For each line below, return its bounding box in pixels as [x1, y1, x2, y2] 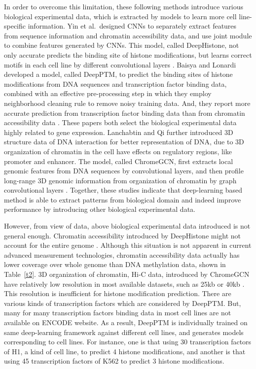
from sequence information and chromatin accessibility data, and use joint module [4, 30, 252, 40]
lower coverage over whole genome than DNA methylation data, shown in [4, 259, 226, 269]
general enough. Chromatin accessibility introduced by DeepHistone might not [4, 230, 241, 240]
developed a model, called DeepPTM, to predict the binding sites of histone [4, 69, 233, 79]
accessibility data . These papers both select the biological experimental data [4, 117, 237, 128]
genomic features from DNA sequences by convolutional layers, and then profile [4, 166, 244, 176]
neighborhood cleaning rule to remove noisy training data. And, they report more [4, 98, 251, 108]
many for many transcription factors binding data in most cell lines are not [4, 307, 231, 318]
